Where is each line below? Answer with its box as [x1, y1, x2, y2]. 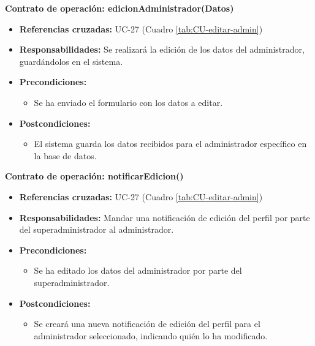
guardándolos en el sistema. [19, 55, 123, 67]
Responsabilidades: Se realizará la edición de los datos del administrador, [19, 43, 305, 56]
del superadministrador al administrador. [19, 223, 174, 236]
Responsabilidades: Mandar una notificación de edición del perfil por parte [19, 211, 310, 224]
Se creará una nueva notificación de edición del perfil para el [34, 317, 260, 330]
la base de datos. [34, 149, 97, 162]
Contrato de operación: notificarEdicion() [5, 170, 184, 182]
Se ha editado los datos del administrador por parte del [34, 264, 242, 277]
